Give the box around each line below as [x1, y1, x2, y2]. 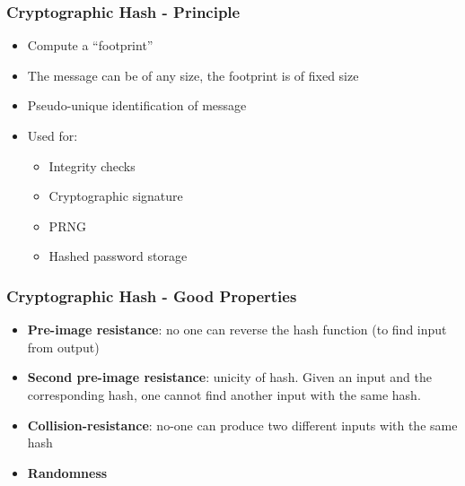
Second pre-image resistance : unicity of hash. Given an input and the [27, 368, 432, 386]
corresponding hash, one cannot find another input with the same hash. [27, 385, 421, 404]
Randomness [27, 463, 108, 482]
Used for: [27, 126, 78, 144]
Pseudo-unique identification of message [27, 96, 247, 115]
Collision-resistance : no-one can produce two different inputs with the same [27, 415, 458, 434]
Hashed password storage [48, 247, 188, 265]
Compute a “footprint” [27, 36, 154, 55]
